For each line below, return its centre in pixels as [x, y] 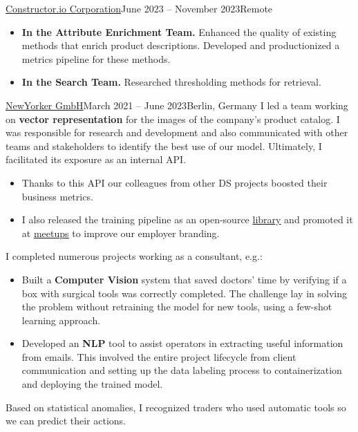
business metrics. [57, 196]
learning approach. [61, 320]
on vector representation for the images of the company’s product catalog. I [173, 119]
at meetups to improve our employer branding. [121, 233]
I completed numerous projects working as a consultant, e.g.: [134, 256]
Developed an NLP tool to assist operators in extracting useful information [182, 343]
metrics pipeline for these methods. [96, 58]
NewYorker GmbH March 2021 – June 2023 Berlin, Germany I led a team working [177, 105]
